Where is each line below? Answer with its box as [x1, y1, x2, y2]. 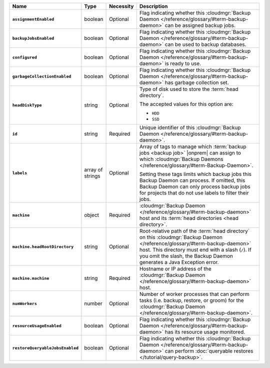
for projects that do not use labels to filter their [139, 189, 249, 196]
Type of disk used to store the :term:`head [139, 85, 238, 92]
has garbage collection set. [164, 79, 229, 86]
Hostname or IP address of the [139, 265, 212, 272]
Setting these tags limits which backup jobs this [139, 170, 252, 177]
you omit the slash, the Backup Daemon [139, 252, 233, 259]
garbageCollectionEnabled [12, 73, 71, 79]
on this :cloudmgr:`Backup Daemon [139, 234, 222, 240]
